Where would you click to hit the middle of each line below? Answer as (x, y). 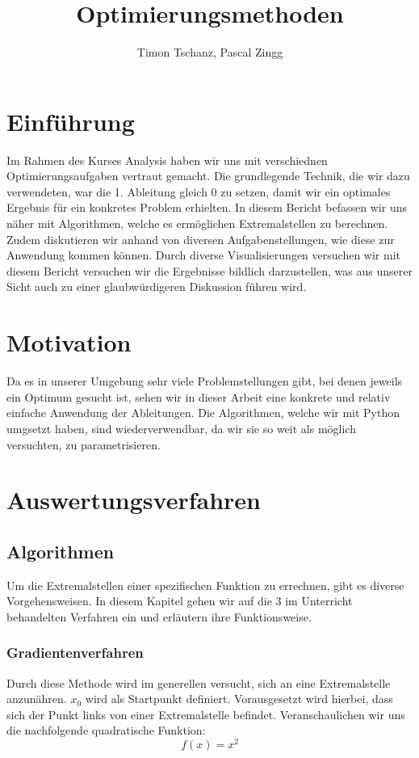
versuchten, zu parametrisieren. (84, 444)
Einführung (71, 121)
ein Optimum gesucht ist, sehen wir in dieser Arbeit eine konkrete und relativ (199, 396)
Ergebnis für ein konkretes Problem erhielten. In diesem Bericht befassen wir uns (207, 207)
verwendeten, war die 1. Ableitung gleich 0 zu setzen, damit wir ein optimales (199, 191)
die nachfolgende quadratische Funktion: (106, 730)
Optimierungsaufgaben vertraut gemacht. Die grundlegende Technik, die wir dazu (208, 176)
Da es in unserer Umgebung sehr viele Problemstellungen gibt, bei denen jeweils (205, 381)
